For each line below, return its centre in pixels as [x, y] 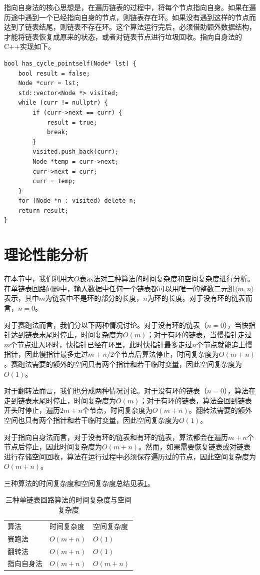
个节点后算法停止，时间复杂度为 [166, 354]
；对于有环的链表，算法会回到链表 [196, 400]
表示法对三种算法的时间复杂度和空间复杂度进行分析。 [167, 278]
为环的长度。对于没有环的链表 [196, 298]
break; [57, 132]
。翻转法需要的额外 [220, 410]
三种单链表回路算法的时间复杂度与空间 [68, 500]
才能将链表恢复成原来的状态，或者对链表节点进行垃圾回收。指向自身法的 [123, 36]
